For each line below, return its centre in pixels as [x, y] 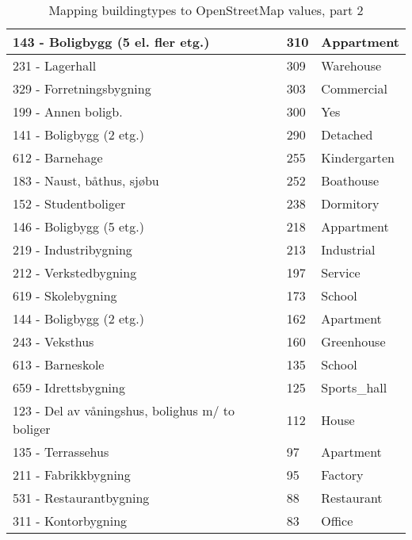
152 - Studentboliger [69, 203]
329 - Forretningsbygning [82, 88]
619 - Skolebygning [65, 295]
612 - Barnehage [58, 157]
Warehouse [351, 65]
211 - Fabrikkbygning [72, 475]
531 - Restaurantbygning [81, 498]
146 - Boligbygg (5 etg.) [78, 226]
